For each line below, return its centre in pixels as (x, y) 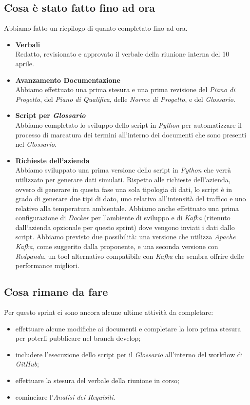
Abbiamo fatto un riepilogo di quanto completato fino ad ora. (96, 28)
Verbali (28, 44)
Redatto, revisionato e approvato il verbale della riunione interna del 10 (122, 54)
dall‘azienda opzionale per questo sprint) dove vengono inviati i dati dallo (125, 227)
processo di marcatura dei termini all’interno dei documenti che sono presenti (131, 134)
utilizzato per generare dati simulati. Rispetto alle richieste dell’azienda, (123, 179)
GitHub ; (27, 364)
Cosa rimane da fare (56, 292)
